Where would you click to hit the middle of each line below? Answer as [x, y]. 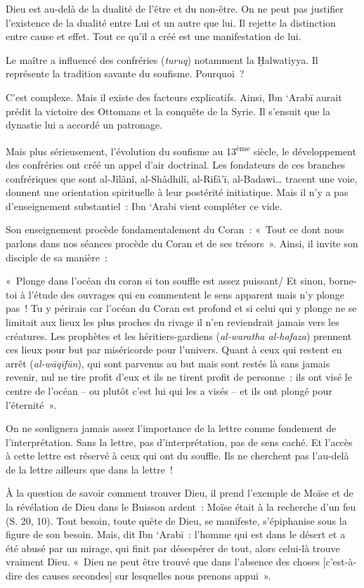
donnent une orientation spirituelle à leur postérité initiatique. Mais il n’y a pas [177, 192]
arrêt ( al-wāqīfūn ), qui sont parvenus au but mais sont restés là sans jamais [168, 363]
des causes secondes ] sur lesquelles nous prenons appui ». [148, 576]
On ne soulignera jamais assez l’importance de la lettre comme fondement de [171, 428]
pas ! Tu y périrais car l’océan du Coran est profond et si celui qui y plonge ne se [181, 308]
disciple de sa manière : [57, 257]
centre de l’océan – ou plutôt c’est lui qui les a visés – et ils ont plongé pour [169, 390]
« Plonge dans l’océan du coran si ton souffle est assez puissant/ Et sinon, [166, 281]
